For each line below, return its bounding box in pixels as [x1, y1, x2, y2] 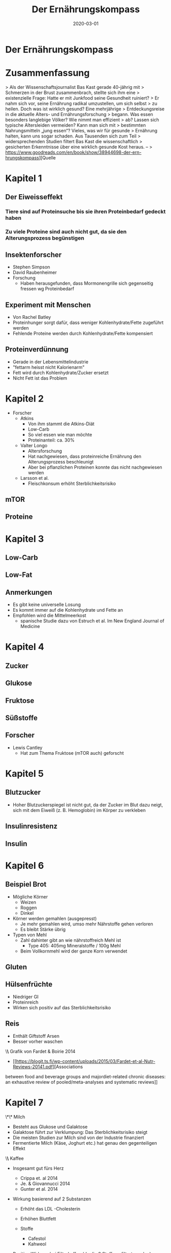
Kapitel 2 [5, 392, 44, 404]
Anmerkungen [5, 588, 53, 596]
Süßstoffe [5, 713, 38, 722]
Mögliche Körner [12, 893, 48, 900]
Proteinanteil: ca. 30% [28, 437, 75, 443]
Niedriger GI [12, 993, 39, 1000]
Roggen [20, 904, 37, 911]
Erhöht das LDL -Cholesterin [20, 1205, 81, 1212]
